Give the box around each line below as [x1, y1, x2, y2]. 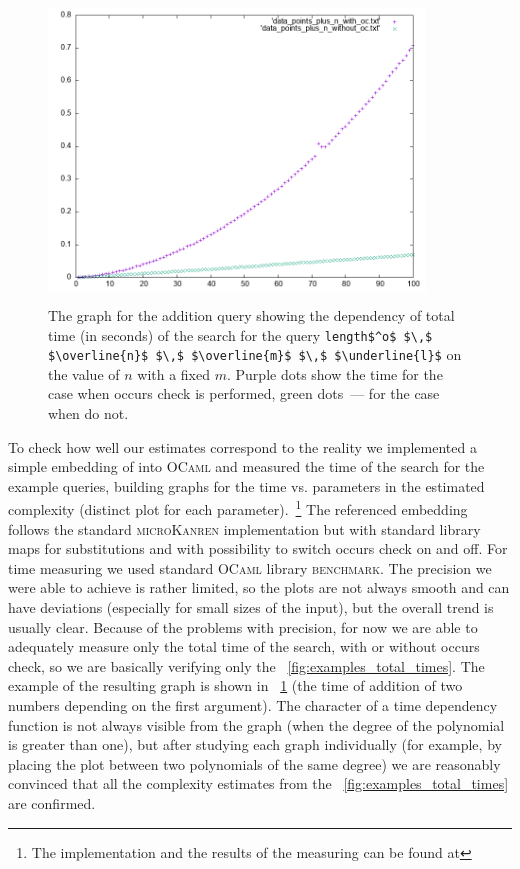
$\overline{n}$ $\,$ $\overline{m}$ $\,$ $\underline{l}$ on [48, 344, 462, 365]
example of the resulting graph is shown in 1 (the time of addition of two [8, 675, 463, 696]
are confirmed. [8, 792, 96, 813]
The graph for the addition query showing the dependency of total [48, 304, 455, 325]
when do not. [48, 403, 129, 424]
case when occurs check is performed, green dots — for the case [48, 383, 440, 404]
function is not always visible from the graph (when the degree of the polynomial [8, 714, 505, 735]
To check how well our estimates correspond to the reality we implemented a [8, 436, 477, 457]
